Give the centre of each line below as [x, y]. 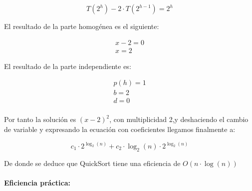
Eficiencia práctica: [37, 182]
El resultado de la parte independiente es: [68, 66]
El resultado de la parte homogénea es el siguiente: [82, 26]
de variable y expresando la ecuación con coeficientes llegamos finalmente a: [120, 129]
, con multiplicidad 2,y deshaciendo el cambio [179, 119]
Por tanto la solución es [40, 119]
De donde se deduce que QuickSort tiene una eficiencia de [92, 163]
